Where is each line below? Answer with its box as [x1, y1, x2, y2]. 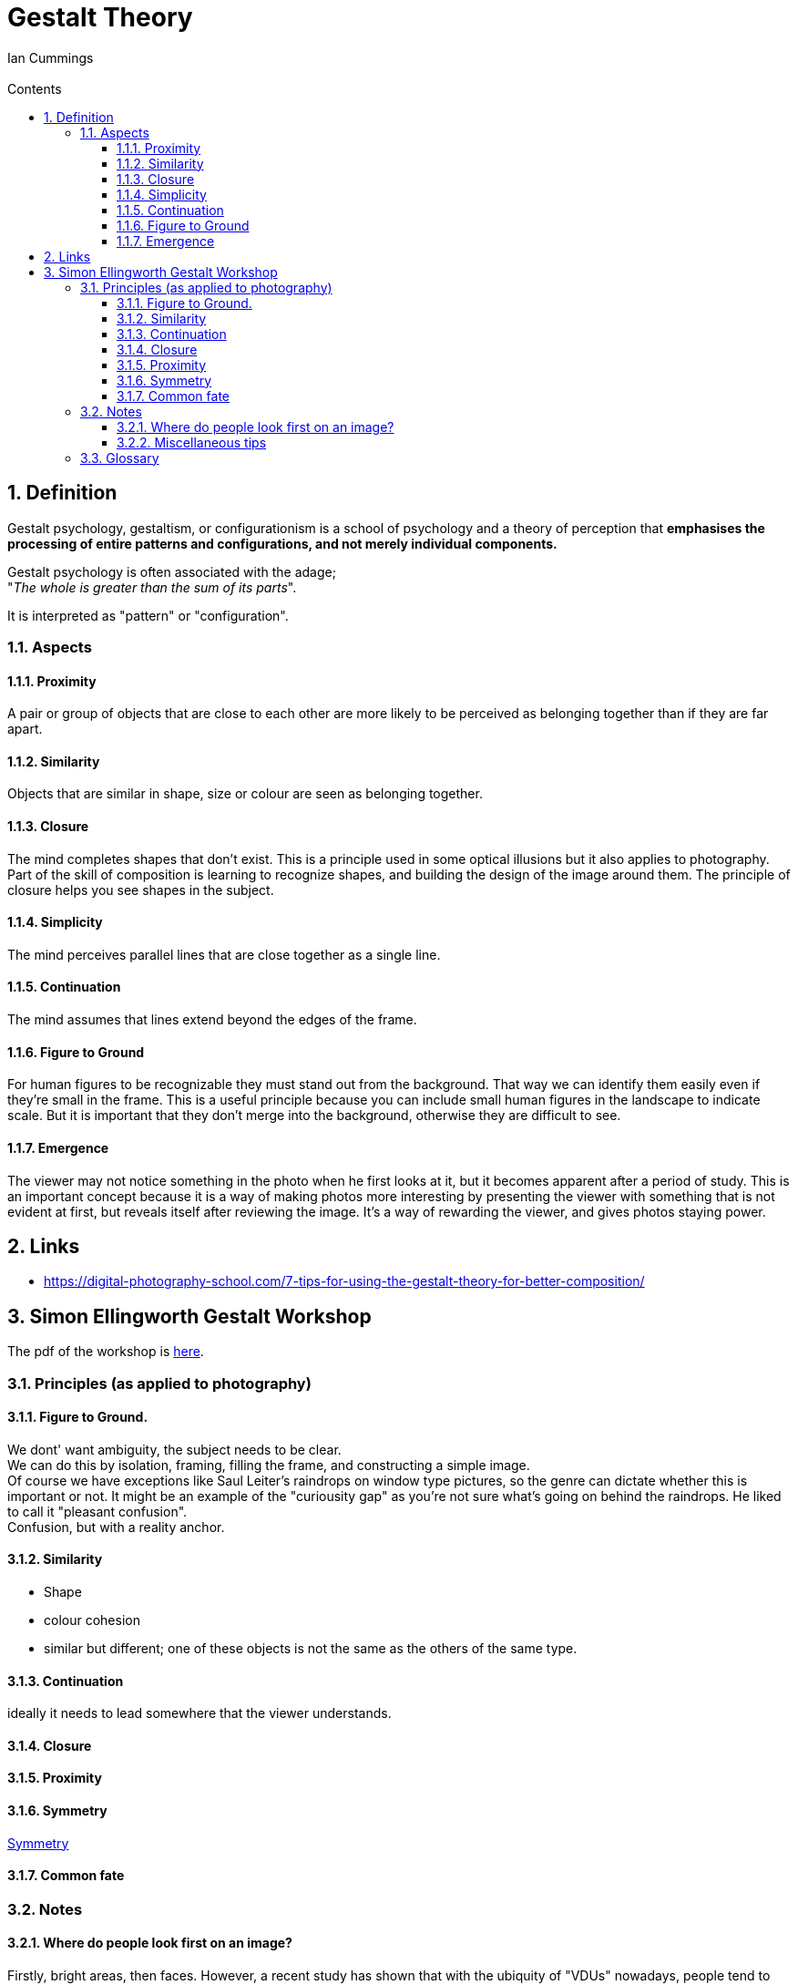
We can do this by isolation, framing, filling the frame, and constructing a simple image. [7, 1456, 530, 1473]
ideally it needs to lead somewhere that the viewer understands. [7, 1705, 392, 1722]
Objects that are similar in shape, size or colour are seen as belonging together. [7, 786, 483, 802]
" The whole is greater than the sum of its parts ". [7, 579, 297, 595]
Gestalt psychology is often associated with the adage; [7, 563, 336, 580]
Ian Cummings [7, 49, 94, 66]
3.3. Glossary [80, 449, 159, 466]
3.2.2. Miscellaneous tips [117, 434, 267, 450]
